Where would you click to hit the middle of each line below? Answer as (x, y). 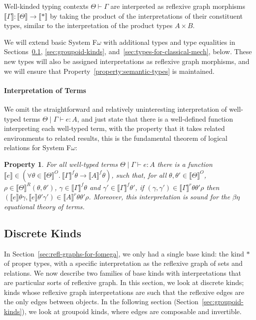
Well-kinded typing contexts (46, 6)
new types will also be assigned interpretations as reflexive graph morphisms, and (127, 61)
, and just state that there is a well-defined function (155, 118)
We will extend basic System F (50, 42)
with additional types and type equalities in (169, 42)
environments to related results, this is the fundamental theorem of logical (116, 138)
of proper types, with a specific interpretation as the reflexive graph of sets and (123, 263)
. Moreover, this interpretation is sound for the (160, 197)
